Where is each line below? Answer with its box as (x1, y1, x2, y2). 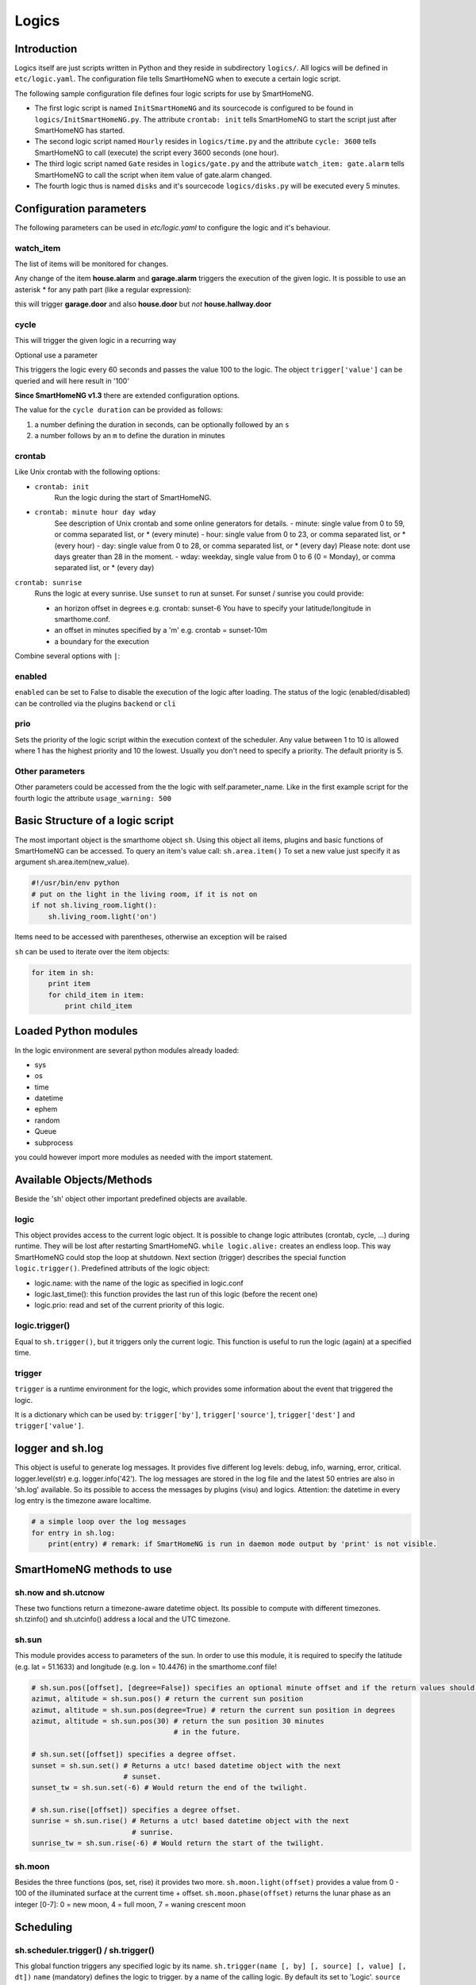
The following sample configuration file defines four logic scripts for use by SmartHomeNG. (14, 88, 314, 98)
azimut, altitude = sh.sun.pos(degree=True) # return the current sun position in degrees (31, 1706, 396, 1714)
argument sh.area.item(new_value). (14, 858, 130, 867)
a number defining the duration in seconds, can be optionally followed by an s (34, 419, 290, 429)
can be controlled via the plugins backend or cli (14, 699, 176, 708)
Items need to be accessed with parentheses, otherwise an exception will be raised (14, 932, 287, 942)
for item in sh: (31, 968, 95, 977)
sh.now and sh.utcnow (14, 1586, 105, 1598)
